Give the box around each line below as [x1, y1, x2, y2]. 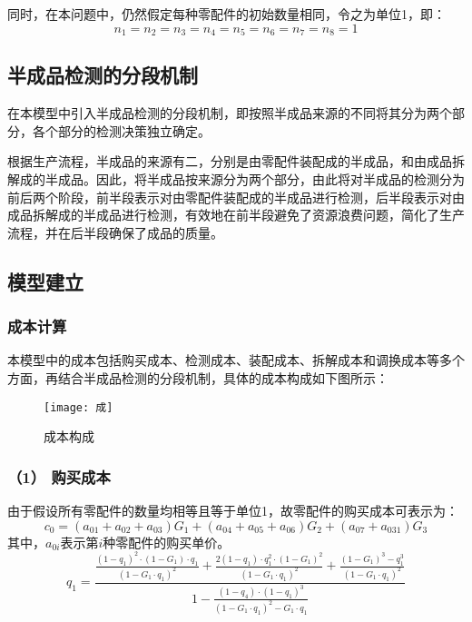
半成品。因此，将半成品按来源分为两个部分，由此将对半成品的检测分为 [44, 170, 465, 189]
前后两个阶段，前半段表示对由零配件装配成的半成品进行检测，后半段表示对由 [7, 187, 465, 206]
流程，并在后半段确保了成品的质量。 [7, 222, 223, 242]
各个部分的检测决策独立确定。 [32, 121, 211, 140]
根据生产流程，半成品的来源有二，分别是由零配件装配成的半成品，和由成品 [7, 152, 452, 171]
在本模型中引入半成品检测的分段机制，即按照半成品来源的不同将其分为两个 [7, 104, 452, 123]
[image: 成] [44, 400, 113, 414]
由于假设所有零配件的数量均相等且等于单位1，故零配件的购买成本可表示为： [7, 501, 458, 520]
